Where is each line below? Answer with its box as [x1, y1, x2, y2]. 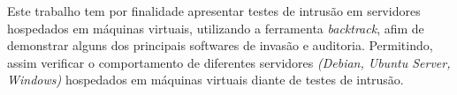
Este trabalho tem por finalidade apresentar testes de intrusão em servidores [7, 2, 421, 19]
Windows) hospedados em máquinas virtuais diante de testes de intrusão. [7, 70, 404, 89]
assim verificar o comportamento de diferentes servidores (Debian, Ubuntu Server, [7, 53, 451, 71]
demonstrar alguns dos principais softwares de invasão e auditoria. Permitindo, [7, 36, 433, 55]
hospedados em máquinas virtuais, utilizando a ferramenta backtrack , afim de [7, 18, 424, 37]
